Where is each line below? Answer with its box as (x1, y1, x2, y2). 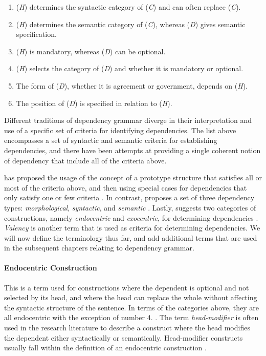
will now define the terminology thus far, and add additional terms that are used (4, 232, 257, 243)
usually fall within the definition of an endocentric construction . (4, 342, 207, 353)
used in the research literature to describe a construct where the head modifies (4, 322, 250, 333)
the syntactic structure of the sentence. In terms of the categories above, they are (4, 302, 259, 312)
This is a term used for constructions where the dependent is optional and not (4, 282, 249, 292)
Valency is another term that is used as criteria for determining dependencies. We (4, 222, 260, 233)
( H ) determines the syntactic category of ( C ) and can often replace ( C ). (16, 2, 241, 12)
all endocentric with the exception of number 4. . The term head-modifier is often (4, 312, 259, 323)
